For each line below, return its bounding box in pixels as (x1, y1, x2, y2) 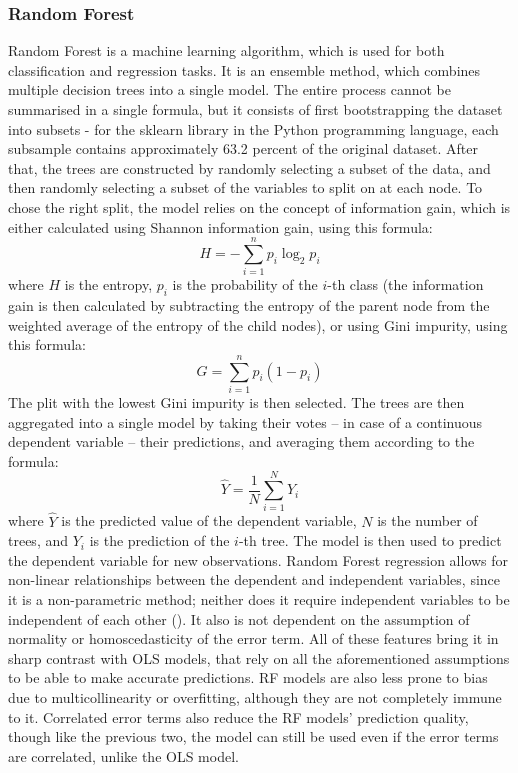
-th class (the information (327, 274, 484, 295)
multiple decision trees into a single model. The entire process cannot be (8, 79, 452, 100)
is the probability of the (172, 274, 318, 295)
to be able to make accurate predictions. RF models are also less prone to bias (8, 667, 488, 688)
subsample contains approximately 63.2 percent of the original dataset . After (8, 138, 478, 159)
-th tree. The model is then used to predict (238, 530, 502, 551)
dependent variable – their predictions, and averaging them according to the (8, 431, 475, 452)
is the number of (377, 510, 478, 531)
